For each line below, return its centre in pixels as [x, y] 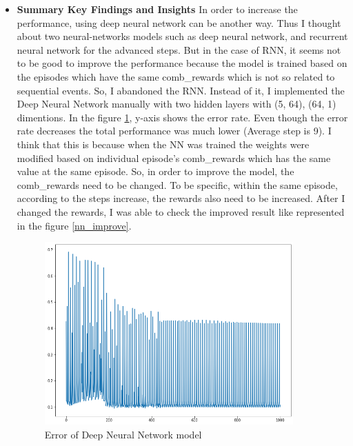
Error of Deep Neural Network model [123, 434]
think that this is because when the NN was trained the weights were [163, 144]
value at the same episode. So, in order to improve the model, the [155, 171]
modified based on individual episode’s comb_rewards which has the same [174, 158]
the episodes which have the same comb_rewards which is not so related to [176, 76]
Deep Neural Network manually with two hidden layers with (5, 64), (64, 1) [176, 104]
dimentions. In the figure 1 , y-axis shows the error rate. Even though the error [182, 117]
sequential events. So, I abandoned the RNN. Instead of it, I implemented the [181, 90]
